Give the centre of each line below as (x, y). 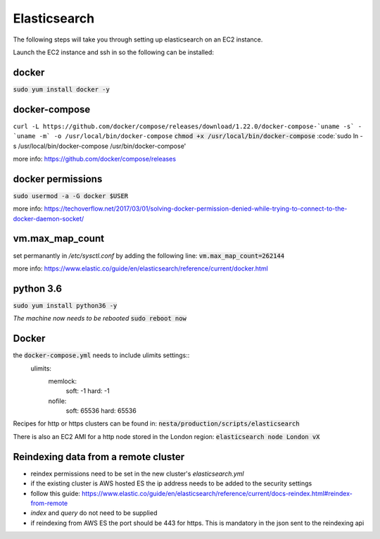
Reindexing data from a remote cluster (99, 457)
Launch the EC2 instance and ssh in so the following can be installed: (114, 52)
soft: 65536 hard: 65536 (101, 411)
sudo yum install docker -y (62, 89)
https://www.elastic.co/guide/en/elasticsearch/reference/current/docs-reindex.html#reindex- (217, 493)
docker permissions (58, 179)
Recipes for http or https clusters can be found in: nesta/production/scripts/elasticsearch (156, 423)
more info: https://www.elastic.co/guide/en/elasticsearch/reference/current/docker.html (141, 268)
